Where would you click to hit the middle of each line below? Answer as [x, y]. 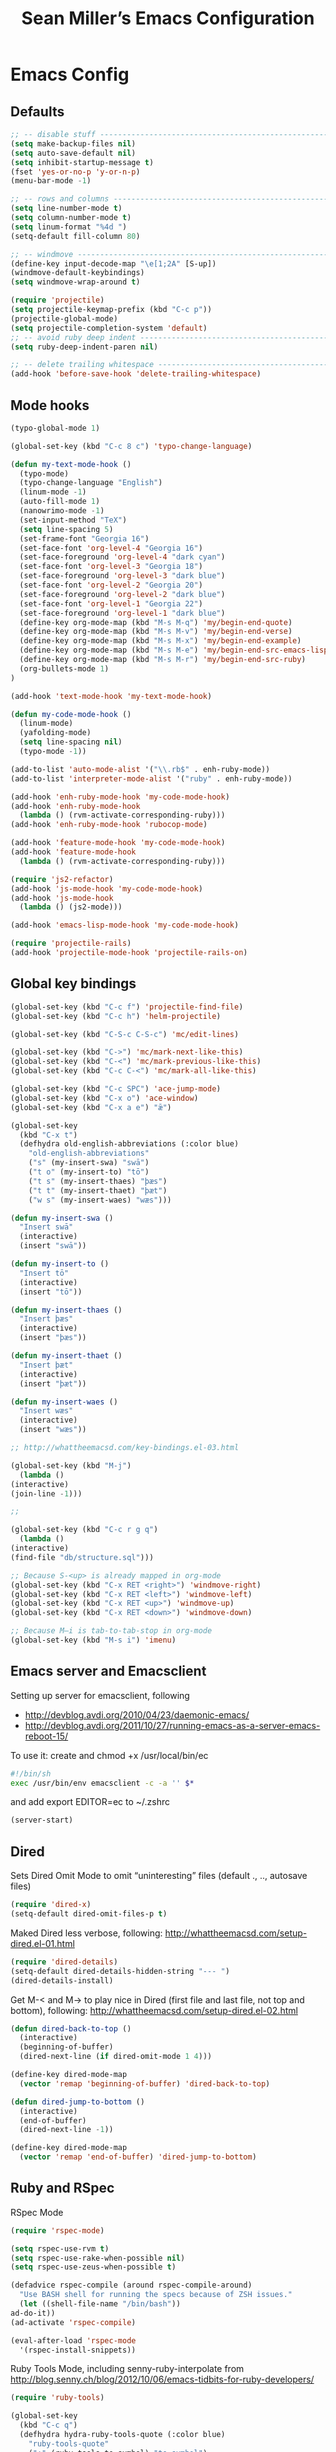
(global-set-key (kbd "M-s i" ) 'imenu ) [93, 1640]
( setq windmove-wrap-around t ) [75, 282]
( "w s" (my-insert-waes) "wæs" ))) [100, 1200]
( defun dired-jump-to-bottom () [77, 2102]
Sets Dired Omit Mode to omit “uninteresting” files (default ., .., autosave [159, 1876]
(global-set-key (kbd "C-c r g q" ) [84, 1530]
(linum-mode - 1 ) [53, 492]
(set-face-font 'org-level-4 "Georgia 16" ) [111, 548]
